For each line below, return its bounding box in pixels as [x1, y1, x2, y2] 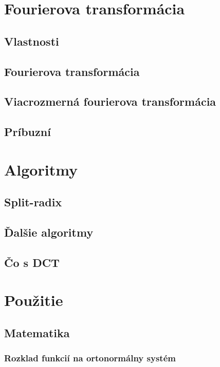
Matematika [4, 324, 70, 340]
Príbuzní [4, 124, 51, 140]
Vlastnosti [4, 33, 59, 49]
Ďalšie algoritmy [4, 224, 94, 240]
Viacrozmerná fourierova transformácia [4, 93, 216, 109]
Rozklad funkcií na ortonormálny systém [4, 352, 176, 364]
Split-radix [4, 194, 62, 210]
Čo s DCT [4, 254, 60, 270]
